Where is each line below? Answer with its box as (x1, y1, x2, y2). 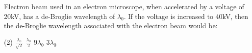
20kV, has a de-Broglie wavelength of (4, 11, 115, 21)
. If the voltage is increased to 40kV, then (124, 11, 249, 21)
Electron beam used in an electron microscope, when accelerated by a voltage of (4, 1, 245, 11)
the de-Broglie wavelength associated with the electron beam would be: (4, 20, 218, 31)
